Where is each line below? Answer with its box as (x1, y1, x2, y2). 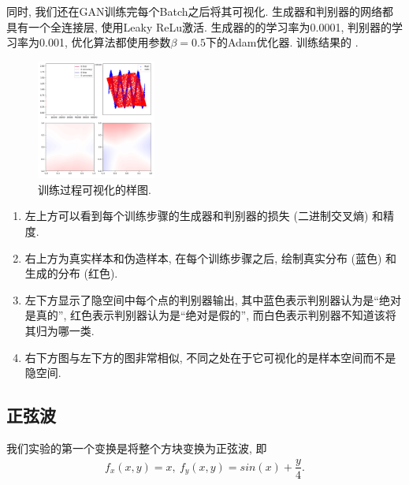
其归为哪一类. (24, 322, 95, 338)
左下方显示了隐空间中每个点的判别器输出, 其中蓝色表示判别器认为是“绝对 (24, 291, 401, 308)
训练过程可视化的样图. (38, 181, 151, 197)
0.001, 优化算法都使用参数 (39, 34, 171, 50)
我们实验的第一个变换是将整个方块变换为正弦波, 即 (6, 439, 267, 456)
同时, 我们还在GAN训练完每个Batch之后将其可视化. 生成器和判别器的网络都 (6, 3, 394, 19)
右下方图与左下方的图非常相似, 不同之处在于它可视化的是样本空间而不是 (24, 349, 396, 365)
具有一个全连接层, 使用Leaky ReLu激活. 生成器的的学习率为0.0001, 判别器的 (6, 18, 392, 35)
